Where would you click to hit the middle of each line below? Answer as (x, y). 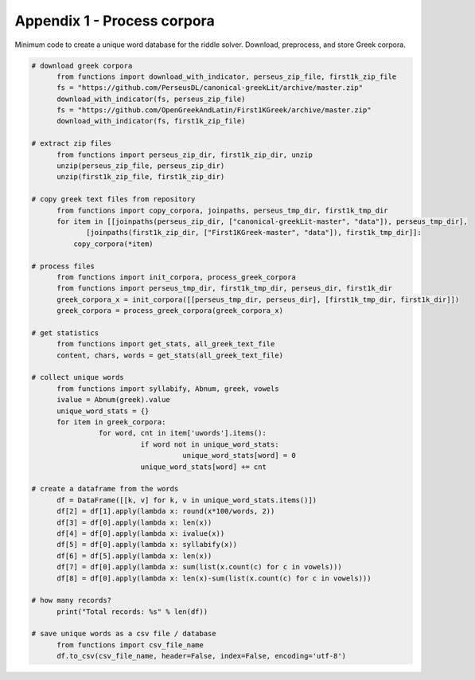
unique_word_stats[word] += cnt (203, 467)
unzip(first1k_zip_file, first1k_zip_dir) (141, 177)
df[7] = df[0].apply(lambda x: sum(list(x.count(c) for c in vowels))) (199, 567)
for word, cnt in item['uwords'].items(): (182, 433)
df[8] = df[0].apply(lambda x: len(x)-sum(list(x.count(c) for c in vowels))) (214, 578)
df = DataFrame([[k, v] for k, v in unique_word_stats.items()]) (187, 500)
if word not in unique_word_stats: (210, 444)
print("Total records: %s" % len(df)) (132, 612)
